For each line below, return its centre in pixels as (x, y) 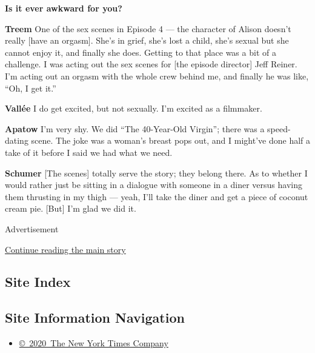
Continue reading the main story (65, 249)
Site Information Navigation (95, 318)
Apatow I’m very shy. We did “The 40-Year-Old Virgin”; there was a (135, 128)
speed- (279, 128)
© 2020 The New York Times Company (94, 343)
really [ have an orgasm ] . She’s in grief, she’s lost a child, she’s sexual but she (147, 40)
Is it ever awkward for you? (64, 8)
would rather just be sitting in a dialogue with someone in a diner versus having (154, 185)
